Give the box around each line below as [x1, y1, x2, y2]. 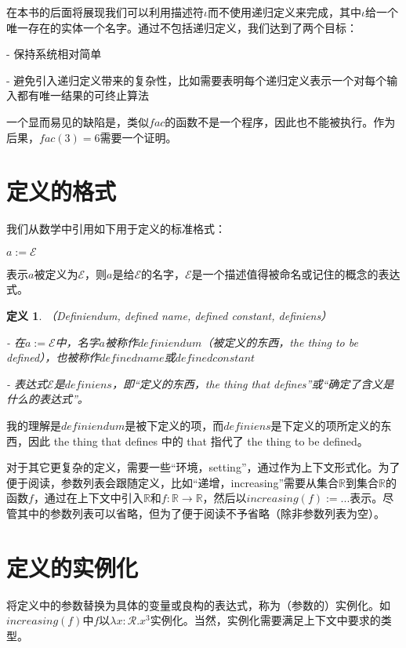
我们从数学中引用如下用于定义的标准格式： [6, 220, 226, 237]
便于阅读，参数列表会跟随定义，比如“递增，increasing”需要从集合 [6, 474, 339, 490]
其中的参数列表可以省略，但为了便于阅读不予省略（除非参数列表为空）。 [16, 505, 385, 521]
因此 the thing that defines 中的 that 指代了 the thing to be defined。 [27, 432, 368, 449]
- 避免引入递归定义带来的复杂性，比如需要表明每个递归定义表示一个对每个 [6, 71, 387, 88]
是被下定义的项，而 [125, 417, 224, 434]
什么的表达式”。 [6, 391, 89, 407]
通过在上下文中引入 [44, 490, 143, 506]
